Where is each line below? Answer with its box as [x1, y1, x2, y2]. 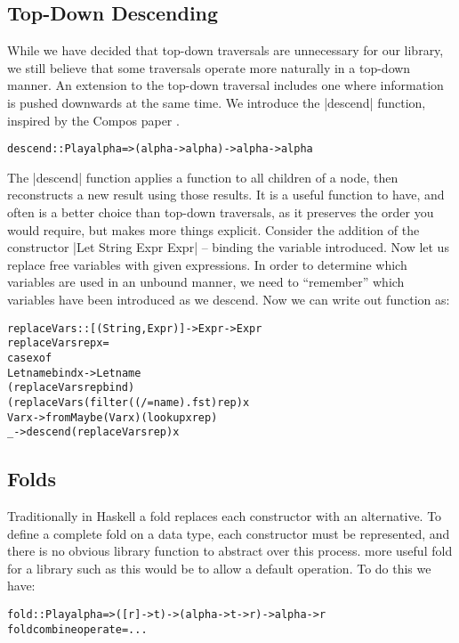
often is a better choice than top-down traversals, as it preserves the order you [7, 203, 434, 222]
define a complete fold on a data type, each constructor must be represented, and [7, 524, 450, 542]
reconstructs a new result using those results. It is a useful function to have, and [7, 185, 445, 204]
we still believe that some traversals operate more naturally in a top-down [7, 58, 411, 77]
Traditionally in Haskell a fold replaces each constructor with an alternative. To [7, 507, 442, 525]
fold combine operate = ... [7, 623, 148, 636]
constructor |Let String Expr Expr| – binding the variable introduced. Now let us [7, 238, 449, 256]
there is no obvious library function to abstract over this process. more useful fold [7, 541, 453, 560]
